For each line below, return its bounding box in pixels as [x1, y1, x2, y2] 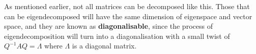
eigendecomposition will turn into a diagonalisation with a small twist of [4, 30, 230, 41]
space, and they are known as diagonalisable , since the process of [4, 21, 213, 31]
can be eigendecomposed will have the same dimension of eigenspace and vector [4, 11, 252, 21]
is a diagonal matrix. [72, 40, 137, 51]
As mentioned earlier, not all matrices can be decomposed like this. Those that [4, 1, 250, 11]
